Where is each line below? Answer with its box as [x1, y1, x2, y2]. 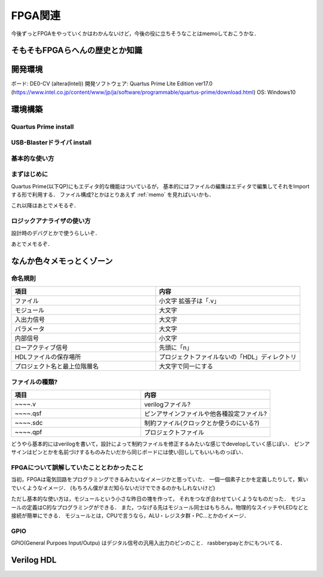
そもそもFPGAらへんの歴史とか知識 [11, 45, 143, 56]
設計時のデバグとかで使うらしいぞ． [11, 229, 100, 236]
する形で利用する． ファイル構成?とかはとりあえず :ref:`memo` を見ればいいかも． [11, 191, 215, 199]
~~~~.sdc [14, 419, 43, 427]
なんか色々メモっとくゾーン [11, 256, 113, 266]
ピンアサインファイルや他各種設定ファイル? [144, 410, 267, 418]
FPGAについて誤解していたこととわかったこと [11, 463, 144, 472]
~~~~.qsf [14, 409, 42, 417]
